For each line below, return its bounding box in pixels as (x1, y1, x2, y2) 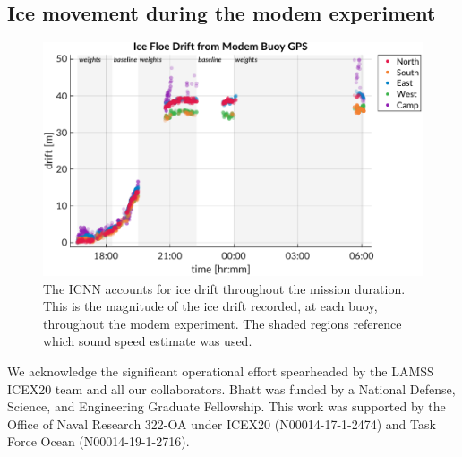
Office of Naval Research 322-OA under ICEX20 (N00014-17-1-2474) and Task (7, 414, 436, 433)
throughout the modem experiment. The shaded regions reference (43, 314, 402, 332)
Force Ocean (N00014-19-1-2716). (7, 432, 190, 451)
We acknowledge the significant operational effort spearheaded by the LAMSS (7, 361, 434, 380)
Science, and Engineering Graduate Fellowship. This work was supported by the (7, 397, 446, 416)
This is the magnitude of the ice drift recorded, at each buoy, (43, 297, 378, 315)
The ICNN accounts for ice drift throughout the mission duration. (43, 279, 406, 297)
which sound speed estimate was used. (43, 332, 252, 350)
